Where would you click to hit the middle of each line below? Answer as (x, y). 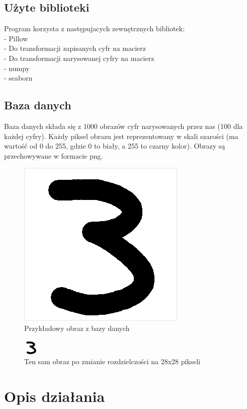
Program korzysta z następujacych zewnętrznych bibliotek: (95, 28)
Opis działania (55, 396)
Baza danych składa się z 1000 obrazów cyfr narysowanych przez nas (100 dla (123, 126)
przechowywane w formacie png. (54, 155)
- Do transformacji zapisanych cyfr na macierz (75, 48)
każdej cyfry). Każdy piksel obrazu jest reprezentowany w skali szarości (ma (121, 136)
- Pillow (16, 38)
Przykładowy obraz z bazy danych (77, 328)
